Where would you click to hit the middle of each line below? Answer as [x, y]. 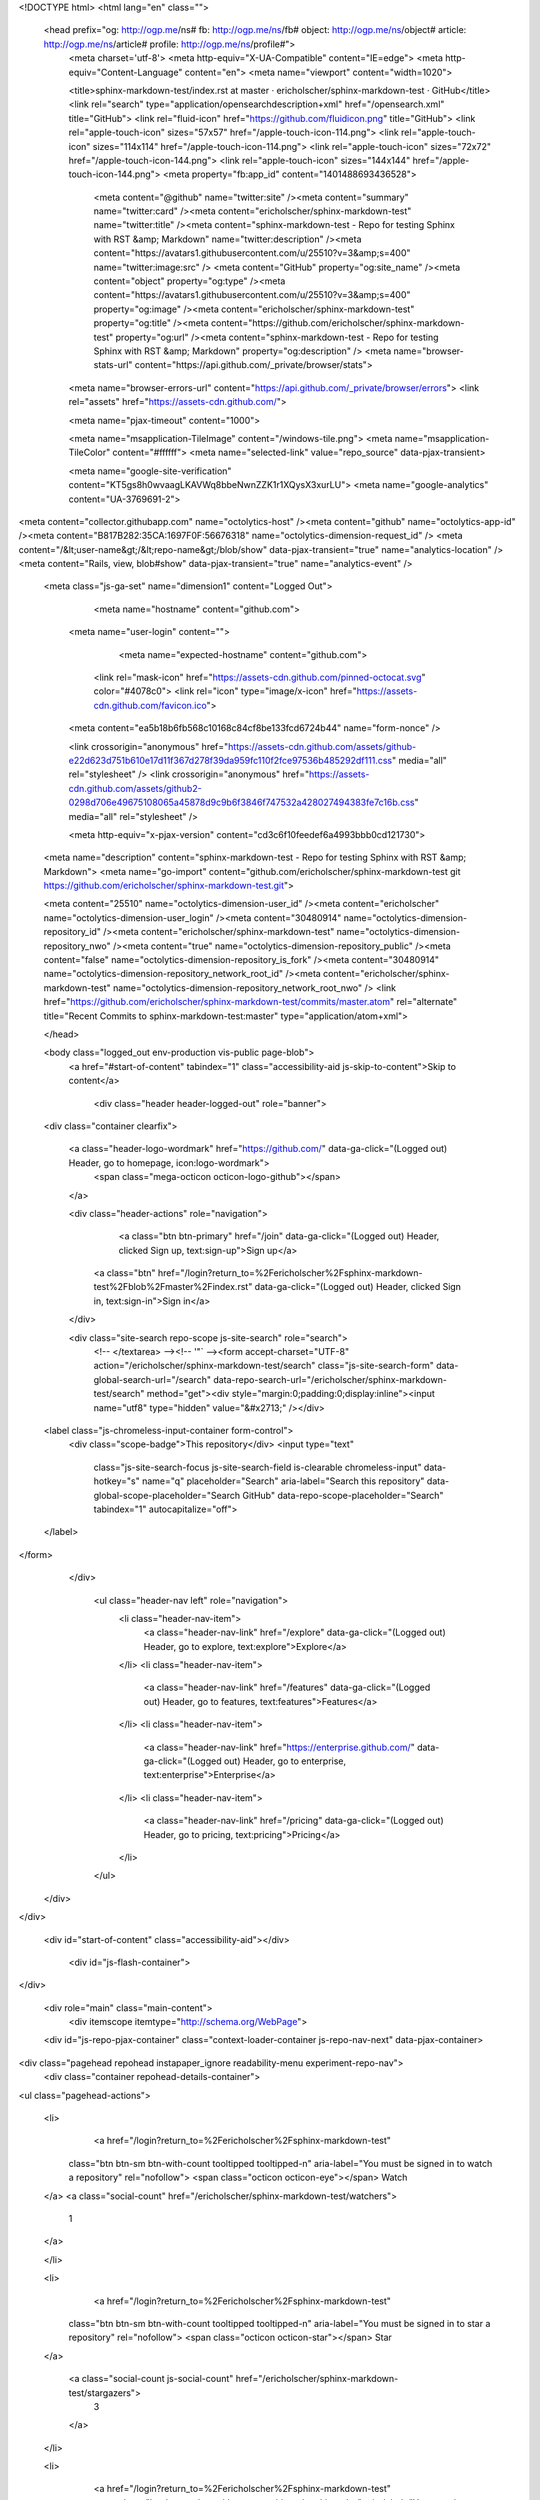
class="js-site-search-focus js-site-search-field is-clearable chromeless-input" [257, 1467]
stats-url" [113, 365]
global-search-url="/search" [152, 1379]
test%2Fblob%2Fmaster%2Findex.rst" [173, 1287]
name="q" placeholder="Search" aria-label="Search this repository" [283, 1481]
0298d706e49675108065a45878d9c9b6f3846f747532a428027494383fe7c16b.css [241, 802]
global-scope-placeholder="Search [167, 1495]
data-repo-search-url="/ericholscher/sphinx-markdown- [330, 1379]
